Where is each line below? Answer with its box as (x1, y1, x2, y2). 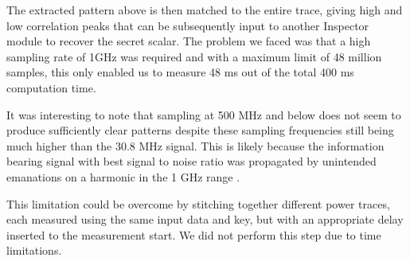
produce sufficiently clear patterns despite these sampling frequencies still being (6, 122, 394, 138)
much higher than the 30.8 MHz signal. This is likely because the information (6, 137, 385, 154)
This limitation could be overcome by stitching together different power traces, (6, 195, 390, 212)
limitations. (6, 242, 62, 259)
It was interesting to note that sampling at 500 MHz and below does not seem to (6, 106, 401, 123)
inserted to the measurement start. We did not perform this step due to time (6, 226, 381, 243)
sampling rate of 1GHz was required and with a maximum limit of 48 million (6, 48, 382, 64)
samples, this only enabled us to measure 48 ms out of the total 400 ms (6, 64, 354, 80)
